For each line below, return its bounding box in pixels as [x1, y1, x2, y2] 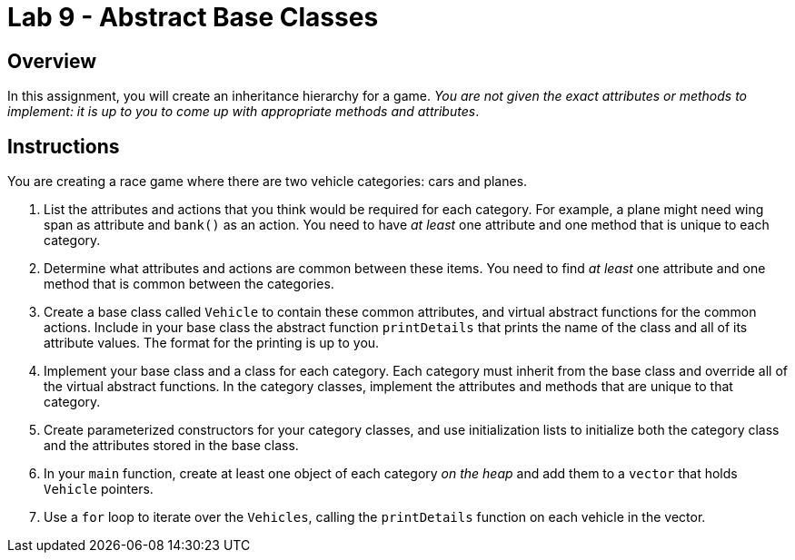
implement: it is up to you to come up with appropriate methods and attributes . [7, 103, 480, 120]
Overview [7, 49, 97, 73]
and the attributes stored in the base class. [44, 437, 299, 454]
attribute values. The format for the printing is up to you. [44, 335, 380, 351]
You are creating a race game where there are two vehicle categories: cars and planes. [7, 173, 528, 190]
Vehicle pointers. [44, 481, 154, 497]
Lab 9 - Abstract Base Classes [7, 2, 379, 33]
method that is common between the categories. [44, 276, 334, 292]
